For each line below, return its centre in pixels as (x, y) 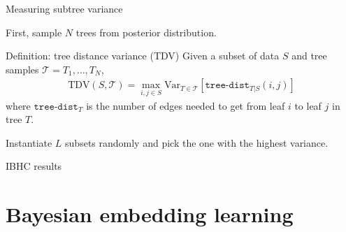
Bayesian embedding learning (150, 214)
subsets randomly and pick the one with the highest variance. (197, 142)
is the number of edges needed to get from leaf (186, 105)
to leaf (308, 105)
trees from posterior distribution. (146, 32)
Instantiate (29, 142)
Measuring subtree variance (64, 8)
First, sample (34, 32)
